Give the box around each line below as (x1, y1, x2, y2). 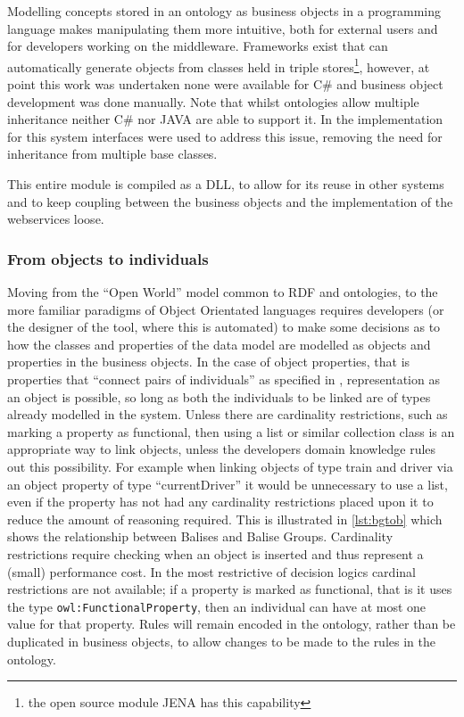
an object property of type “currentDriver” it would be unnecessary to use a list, (7, 474, 448, 493)
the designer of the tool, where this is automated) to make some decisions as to (7, 317, 441, 336)
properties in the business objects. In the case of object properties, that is (7, 352, 410, 371)
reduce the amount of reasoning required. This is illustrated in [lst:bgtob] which (7, 509, 443, 528)
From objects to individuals (7, 247, 209, 269)
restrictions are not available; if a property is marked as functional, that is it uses (7, 580, 452, 598)
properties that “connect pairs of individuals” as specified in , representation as (7, 369, 440, 388)
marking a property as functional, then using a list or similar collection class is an (7, 422, 455, 441)
